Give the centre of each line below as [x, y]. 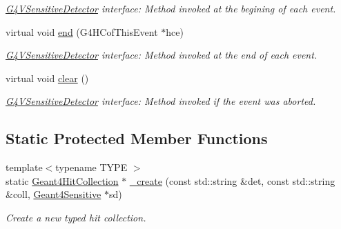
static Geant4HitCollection [62, 180]
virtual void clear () [47, 78]
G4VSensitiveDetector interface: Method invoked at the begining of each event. [171, 8]
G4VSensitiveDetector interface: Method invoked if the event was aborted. [161, 101]
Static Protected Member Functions [137, 138]
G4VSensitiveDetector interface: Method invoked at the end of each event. [162, 55]
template [24, 167]
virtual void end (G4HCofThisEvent [82, 31]
